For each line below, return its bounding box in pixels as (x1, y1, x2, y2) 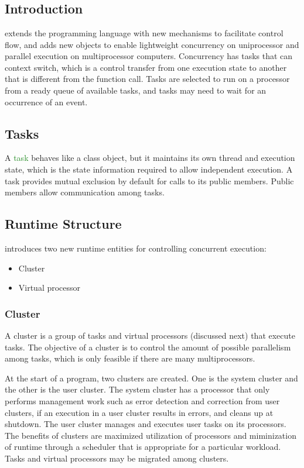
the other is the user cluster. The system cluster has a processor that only (5, 383, 270, 395)
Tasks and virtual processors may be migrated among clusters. (5, 452, 229, 464)
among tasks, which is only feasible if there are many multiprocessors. (5, 352, 255, 364)
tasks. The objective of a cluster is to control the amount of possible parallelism (5, 340, 291, 353)
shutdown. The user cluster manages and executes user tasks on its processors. (5, 418, 286, 430)
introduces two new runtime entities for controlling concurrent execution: (5, 242, 267, 254)
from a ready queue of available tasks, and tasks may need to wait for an (5, 84, 267, 96)
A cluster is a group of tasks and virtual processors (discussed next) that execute (5, 329, 295, 341)
